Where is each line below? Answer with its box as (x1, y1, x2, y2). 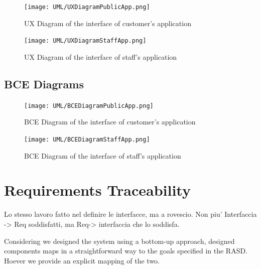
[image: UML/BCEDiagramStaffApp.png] (24, 136, 150, 143)
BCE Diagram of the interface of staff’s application (24, 150, 181, 161)
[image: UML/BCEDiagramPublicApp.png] (24, 102, 154, 109)
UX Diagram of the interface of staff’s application (24, 51, 177, 62)
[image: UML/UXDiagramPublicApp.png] (24, 4, 150, 11)
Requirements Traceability (4, 180, 191, 200)
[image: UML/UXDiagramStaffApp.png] (24, 37, 147, 45)
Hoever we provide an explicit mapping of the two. (4, 255, 160, 265)
